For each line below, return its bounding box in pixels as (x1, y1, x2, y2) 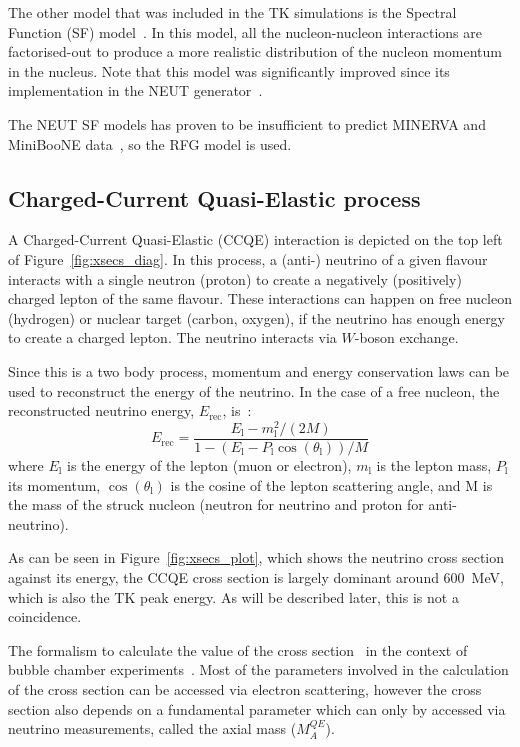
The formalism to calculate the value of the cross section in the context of (8, 639, 468, 660)
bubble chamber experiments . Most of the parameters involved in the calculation (8, 659, 509, 680)
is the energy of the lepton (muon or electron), (67, 454, 352, 475)
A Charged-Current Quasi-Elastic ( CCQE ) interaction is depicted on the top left (8, 229, 503, 250)
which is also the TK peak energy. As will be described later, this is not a (8, 586, 459, 607)
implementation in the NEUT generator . (8, 80, 263, 101)
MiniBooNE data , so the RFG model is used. (8, 133, 292, 154)
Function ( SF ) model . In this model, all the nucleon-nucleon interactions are (8, 21, 482, 42)
